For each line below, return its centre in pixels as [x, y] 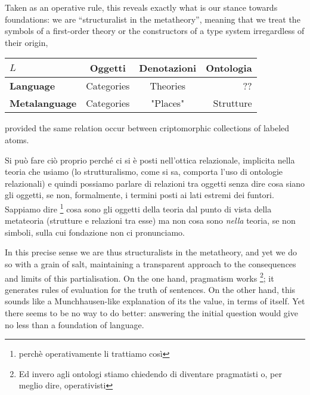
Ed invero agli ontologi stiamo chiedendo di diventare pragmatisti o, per [150, 373]
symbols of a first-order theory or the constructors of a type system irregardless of [155, 31]
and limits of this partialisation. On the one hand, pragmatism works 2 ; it [139, 277]
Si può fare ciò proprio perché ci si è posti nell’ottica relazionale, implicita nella [150, 160]
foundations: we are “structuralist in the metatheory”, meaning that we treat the [153, 19]
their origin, [27, 42]
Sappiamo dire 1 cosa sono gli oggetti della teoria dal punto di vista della [138, 208]
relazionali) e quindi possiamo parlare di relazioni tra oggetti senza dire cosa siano [155, 183]
